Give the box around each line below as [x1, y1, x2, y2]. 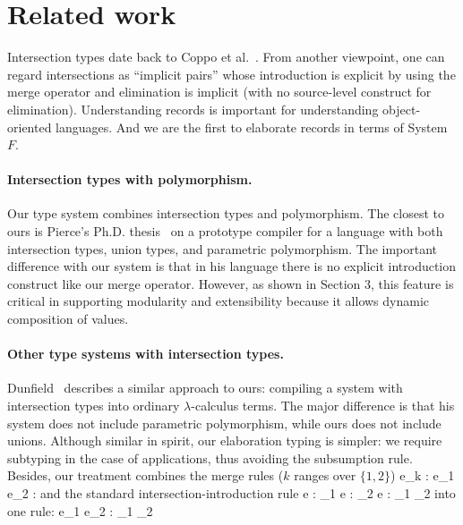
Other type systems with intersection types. [7, 344, 284, 363]
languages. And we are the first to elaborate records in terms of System [56, 117, 448, 136]
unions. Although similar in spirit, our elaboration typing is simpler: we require [7, 431, 442, 450]
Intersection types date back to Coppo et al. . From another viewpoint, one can [7, 47, 445, 66]
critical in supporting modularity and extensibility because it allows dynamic [7, 292, 430, 310]
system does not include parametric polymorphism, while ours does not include [7, 413, 442, 432]
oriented [7, 117, 52, 136]
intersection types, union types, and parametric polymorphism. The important [7, 239, 438, 258]
